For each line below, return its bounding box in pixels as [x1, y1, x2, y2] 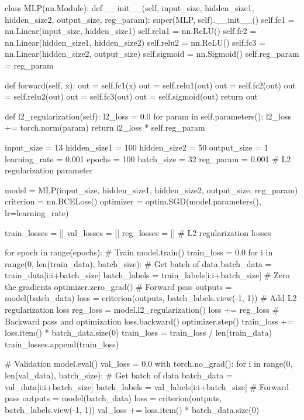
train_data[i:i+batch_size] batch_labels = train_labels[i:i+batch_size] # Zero [5, 269, 290, 281]
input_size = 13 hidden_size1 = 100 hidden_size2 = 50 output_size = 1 [5, 141, 268, 153]
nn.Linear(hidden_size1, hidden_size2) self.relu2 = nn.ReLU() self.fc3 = [5, 36, 265, 48]
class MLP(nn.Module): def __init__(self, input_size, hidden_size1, [5, 2, 254, 13]
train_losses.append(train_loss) [5, 337, 119, 350]
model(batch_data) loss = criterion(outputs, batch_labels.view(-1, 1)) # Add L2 [5, 292, 297, 304]
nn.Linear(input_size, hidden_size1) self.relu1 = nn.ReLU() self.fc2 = [5, 25, 257, 37]
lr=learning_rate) [5, 206, 69, 218]
